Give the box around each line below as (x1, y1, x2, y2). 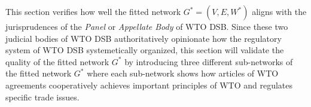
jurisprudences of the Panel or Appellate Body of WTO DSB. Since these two (5, 20, 288, 32)
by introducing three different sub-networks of (124, 55, 293, 68)
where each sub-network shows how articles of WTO (87, 67, 279, 80)
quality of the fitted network (5, 55, 109, 68)
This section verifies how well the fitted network (5, 5, 181, 17)
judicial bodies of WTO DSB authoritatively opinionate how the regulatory (5, 32, 282, 44)
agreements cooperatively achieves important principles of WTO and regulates (5, 78, 292, 91)
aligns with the (252, 5, 307, 17)
